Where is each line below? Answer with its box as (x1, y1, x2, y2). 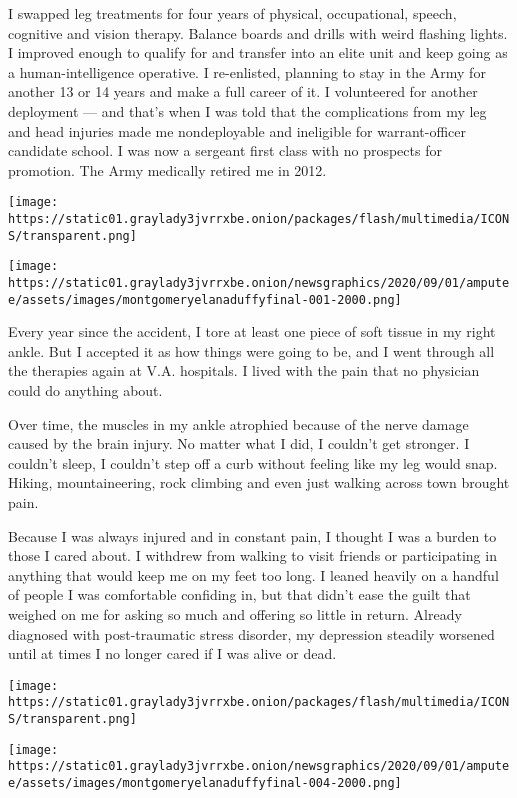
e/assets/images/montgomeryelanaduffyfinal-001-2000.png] (8, 292, 402, 307)
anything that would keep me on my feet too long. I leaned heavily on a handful (8, 564, 499, 585)
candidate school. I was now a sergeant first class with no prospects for (8, 140, 442, 161)
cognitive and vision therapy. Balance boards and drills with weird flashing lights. (8, 22, 508, 43)
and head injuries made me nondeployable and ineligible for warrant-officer (8, 120, 467, 141)
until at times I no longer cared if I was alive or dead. (8, 643, 337, 664)
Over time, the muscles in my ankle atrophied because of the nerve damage (8, 413, 469, 434)
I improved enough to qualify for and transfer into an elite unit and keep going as (8, 42, 508, 63)
